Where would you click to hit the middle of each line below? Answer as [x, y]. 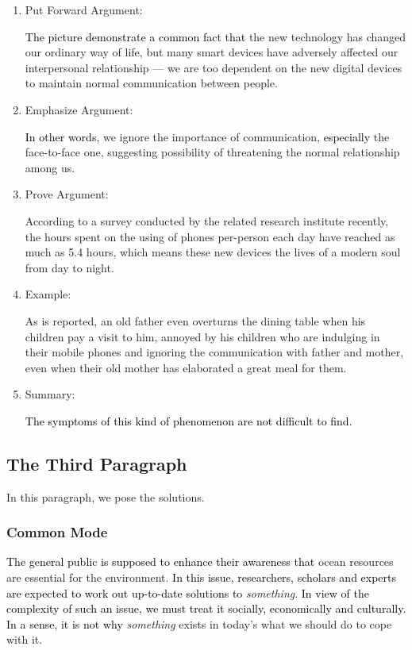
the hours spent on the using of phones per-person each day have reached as [210, 236]
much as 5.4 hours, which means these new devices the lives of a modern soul [213, 252]
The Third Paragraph [97, 463]
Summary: [50, 394]
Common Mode [57, 532]
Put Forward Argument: [84, 10]
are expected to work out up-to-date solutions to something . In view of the [188, 592]
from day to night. [69, 267]
